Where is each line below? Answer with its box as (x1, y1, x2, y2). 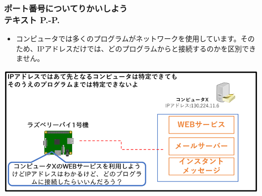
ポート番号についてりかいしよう (4, 2, 127, 14)
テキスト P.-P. (4, 13, 60, 26)
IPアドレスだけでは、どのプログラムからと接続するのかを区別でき (37, 43, 256, 53)
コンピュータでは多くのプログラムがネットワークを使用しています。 (16, 33, 241, 44)
